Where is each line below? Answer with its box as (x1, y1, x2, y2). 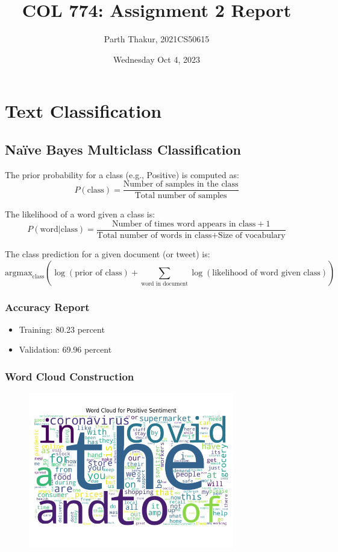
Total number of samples (134, 191, 227, 201)
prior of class (75, 268, 122, 277)
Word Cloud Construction (5, 368, 134, 384)
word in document (141, 280, 189, 287)
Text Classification (5, 98, 162, 123)
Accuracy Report (5, 299, 90, 314)
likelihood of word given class (212, 268, 321, 277)
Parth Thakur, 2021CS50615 (104, 33, 210, 45)
